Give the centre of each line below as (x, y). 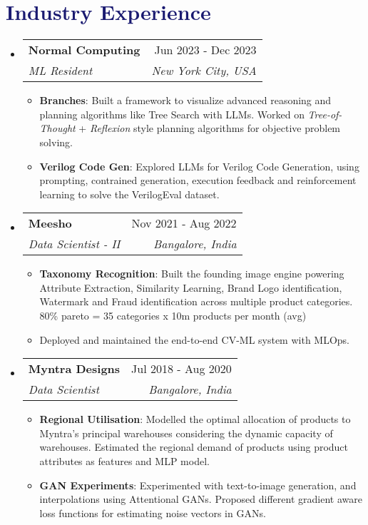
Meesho (50, 223)
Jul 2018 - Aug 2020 (182, 369)
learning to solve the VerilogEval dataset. (129, 194)
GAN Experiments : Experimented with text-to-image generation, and (198, 485)
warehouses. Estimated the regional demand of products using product (194, 447)
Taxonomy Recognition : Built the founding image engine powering (192, 274)
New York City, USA (204, 71)
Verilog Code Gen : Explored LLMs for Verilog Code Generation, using (199, 166)
